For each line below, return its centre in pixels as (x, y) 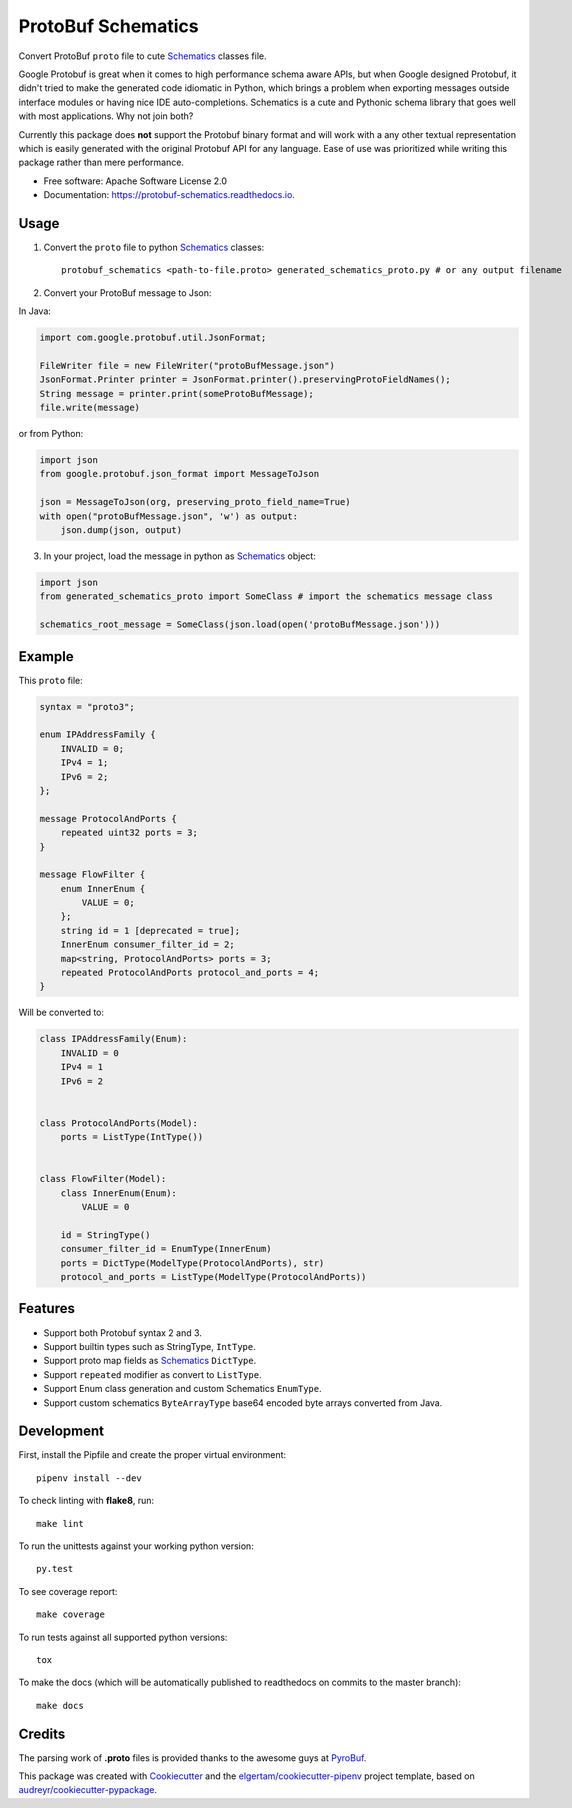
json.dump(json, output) (121, 530)
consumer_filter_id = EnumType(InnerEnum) (166, 1249)
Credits (42, 1733)
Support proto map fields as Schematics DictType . (150, 1361)
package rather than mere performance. (101, 162)
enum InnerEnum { (103, 888)
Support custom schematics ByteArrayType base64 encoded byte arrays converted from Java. (243, 1402)
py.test (55, 1569)
